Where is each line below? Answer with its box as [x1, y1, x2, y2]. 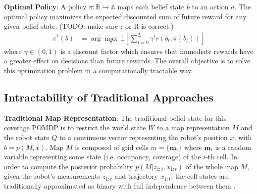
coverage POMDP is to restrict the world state [4, 122, 146, 133]
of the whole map [185, 161, 238, 171]
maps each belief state [117, 1, 185, 11]
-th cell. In [205, 151, 238, 162]
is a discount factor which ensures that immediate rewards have [60, 46, 254, 56]
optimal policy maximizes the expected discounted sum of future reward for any [4, 11, 247, 21]
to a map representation [156, 122, 230, 133]
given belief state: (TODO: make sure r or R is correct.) [4, 21, 174, 31]
